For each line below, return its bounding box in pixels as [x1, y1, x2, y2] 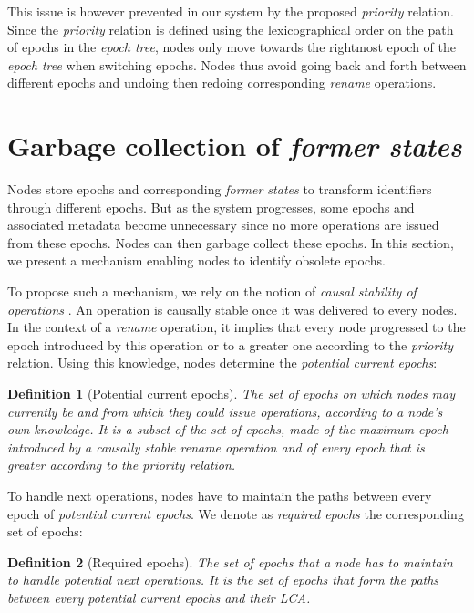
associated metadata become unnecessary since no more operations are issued [7, 215, 439, 234]
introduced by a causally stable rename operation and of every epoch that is [7, 437, 425, 456]
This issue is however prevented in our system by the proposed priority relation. [7, 2, 454, 20]
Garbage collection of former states [7, 127, 462, 165]
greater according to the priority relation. [7, 455, 236, 474]
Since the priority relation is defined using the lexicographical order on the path [7, 19, 454, 38]
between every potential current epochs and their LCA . [7, 587, 311, 607]
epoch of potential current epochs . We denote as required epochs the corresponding [7, 504, 464, 523]
